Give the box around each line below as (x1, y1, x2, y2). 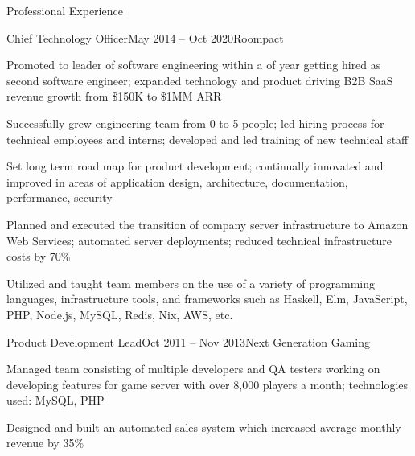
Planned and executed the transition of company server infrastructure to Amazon (6, 216, 409, 232)
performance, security (6, 189, 113, 206)
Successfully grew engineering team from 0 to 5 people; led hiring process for (6, 114, 384, 131)
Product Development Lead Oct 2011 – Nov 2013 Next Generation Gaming (6, 333, 370, 350)
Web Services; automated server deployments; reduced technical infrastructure (6, 232, 392, 249)
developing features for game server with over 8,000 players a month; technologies (6, 376, 409, 392)
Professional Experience (6, 2, 123, 18)
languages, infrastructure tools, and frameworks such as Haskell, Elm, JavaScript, (6, 290, 408, 307)
